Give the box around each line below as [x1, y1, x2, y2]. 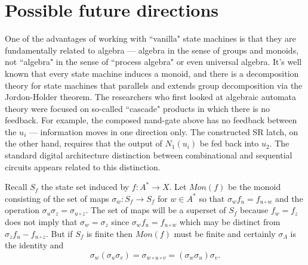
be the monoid [227, 180, 281, 193]
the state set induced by [41, 180, 130, 193]
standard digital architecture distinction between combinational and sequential [5, 149, 292, 161]
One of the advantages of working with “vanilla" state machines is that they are [5, 32, 296, 45]
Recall [5, 180, 27, 193]
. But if [45, 227, 73, 239]
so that [199, 192, 225, 204]
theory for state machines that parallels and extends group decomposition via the [5, 79, 303, 91]
